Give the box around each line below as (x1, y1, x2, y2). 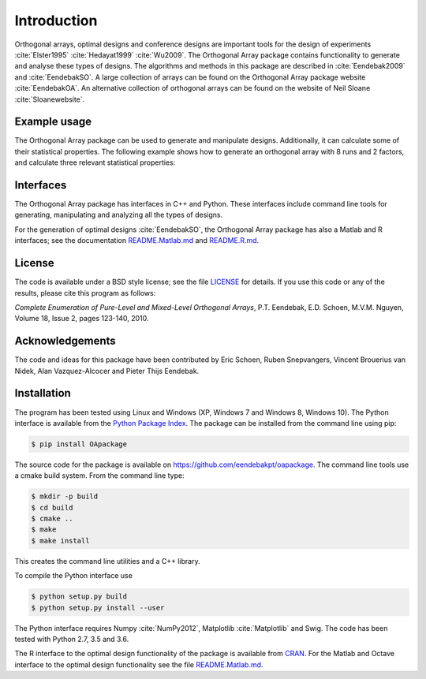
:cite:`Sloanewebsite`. (14, 95, 85, 104)
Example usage (14, 115, 92, 129)
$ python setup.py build (31, 592, 128, 601)
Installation (14, 386, 71, 400)
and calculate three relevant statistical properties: (14, 158, 176, 167)
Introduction (14, 12, 98, 29)
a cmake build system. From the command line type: (14, 471, 185, 480)
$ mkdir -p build (31, 492, 99, 501)
